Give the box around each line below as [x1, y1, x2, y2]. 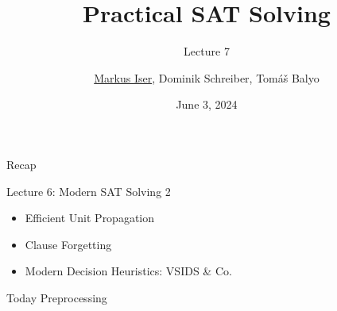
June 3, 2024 [176, 96, 238, 113]
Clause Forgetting [25, 236, 112, 252]
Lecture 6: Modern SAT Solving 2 [6, 182, 171, 199]
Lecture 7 [184, 43, 230, 60]
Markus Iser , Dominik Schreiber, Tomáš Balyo [94, 69, 320, 86]
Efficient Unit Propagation [25, 209, 155, 226]
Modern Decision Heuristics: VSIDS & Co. [25, 263, 232, 279]
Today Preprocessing [6, 289, 107, 305]
